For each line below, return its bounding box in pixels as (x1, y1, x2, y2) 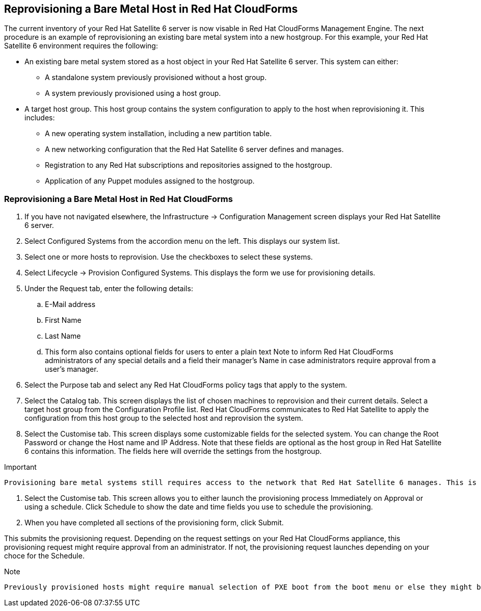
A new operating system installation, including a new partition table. (45, 129, 272, 138)
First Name (45, 316, 82, 325)
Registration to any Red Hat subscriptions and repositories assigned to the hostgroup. (45, 161, 332, 170)
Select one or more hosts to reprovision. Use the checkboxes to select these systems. (24, 252, 313, 262)
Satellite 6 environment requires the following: (4, 41, 158, 50)
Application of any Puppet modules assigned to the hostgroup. (45, 176, 255, 186)
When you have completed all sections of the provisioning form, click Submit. (24, 518, 284, 527)
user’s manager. (45, 365, 98, 374)
